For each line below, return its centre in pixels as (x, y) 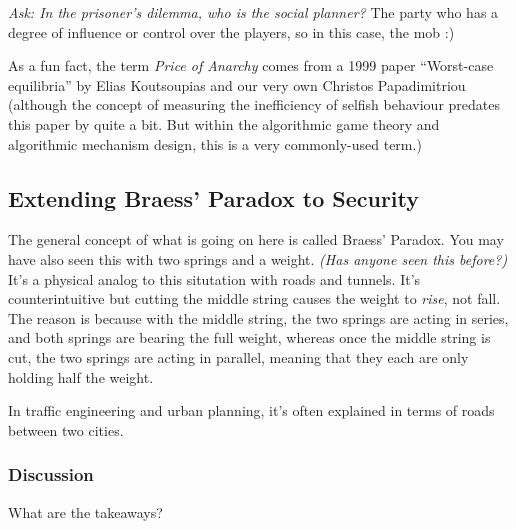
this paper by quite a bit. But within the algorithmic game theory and (224, 123)
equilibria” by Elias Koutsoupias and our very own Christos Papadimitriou (237, 84)
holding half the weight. (81, 376)
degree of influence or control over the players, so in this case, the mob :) (231, 31)
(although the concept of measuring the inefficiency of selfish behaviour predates (254, 104)
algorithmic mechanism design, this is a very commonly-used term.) (215, 143)
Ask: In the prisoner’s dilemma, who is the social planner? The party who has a (253, 12)
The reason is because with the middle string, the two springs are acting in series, (258, 317)
